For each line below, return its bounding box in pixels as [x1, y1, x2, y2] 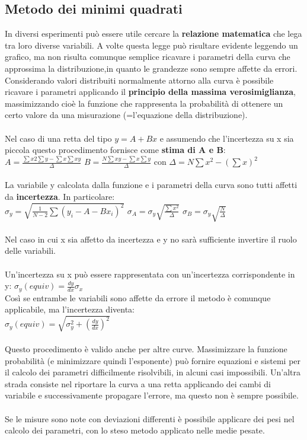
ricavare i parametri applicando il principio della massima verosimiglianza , [5, 85, 296, 98]
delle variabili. [5, 244, 56, 257]
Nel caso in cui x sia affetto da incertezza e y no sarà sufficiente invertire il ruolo [5, 232, 297, 245]
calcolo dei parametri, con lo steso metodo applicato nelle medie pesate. [5, 424, 265, 436]
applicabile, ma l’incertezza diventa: [5, 303, 135, 315]
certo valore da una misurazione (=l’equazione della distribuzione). [5, 109, 248, 121]
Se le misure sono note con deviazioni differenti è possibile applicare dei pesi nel [5, 412, 295, 425]
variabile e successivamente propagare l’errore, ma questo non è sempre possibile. [5, 389, 299, 401]
